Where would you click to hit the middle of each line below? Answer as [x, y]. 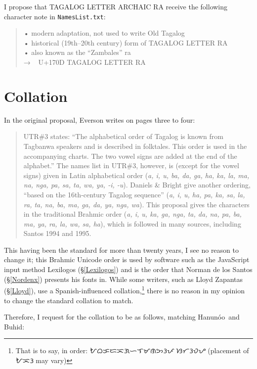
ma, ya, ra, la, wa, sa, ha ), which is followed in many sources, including [132, 223]
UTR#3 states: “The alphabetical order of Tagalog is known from [123, 136]
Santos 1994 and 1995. [57, 233]
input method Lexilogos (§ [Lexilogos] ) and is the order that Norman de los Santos [128, 269]
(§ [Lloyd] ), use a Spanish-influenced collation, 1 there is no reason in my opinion [124, 290]
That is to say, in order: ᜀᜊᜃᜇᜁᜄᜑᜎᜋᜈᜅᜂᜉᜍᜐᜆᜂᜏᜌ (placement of [132, 350]
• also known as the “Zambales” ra [77, 52]
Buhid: [14, 326]
